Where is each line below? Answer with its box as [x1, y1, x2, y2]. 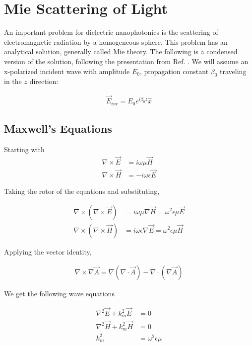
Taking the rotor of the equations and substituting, [4, 185, 160, 196]
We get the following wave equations [4, 288, 115, 299]
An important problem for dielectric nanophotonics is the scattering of [4, 27, 218, 37]
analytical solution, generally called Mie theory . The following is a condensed [4, 46, 238, 57]
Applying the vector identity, [4, 246, 92, 257]
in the [4, 76, 22, 86]
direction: [29, 76, 59, 86]
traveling [220, 66, 247, 76]
